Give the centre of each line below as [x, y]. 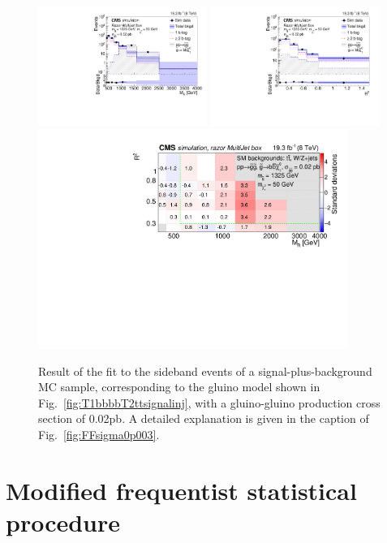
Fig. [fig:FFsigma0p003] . [99, 435]
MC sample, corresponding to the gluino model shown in [179, 387]
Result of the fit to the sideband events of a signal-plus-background [205, 371]
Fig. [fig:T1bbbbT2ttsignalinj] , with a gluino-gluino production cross [209, 402]
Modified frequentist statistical [181, 490]
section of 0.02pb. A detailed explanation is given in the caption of [204, 418]
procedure [63, 522]
